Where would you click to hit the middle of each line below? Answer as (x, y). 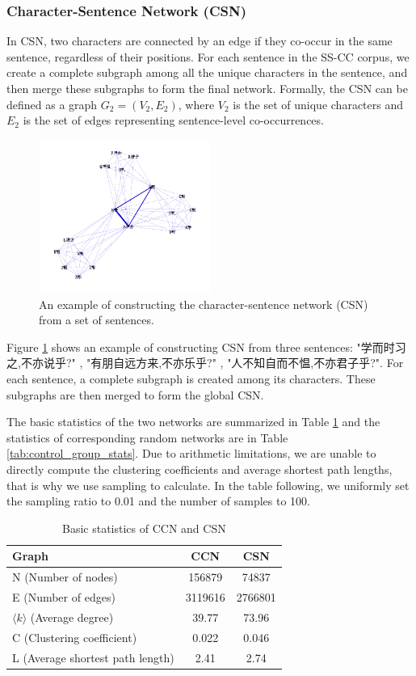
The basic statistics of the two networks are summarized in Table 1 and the (193, 422)
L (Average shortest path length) (93, 657)
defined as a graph (52, 104)
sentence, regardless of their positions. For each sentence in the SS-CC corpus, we (208, 56)
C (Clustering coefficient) (75, 637)
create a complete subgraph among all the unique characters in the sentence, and (207, 72)
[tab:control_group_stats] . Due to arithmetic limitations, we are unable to (191, 453)
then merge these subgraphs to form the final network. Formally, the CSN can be (207, 88)
